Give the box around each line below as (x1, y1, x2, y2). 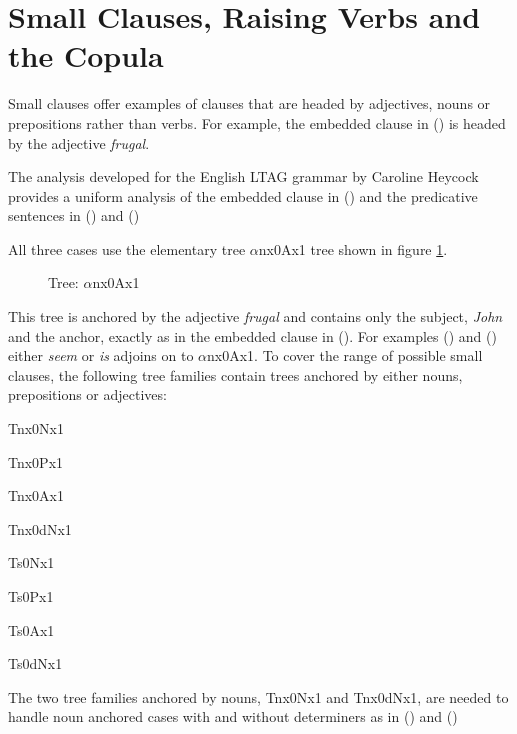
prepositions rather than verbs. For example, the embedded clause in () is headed (8, 112, 506, 133)
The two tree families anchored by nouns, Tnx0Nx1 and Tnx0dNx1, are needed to (8, 686, 509, 707)
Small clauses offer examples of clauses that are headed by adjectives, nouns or (8, 93, 491, 114)
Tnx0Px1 (8, 451, 64, 472)
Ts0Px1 (8, 586, 54, 606)
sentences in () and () (8, 205, 140, 226)
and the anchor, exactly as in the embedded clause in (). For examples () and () (8, 325, 497, 346)
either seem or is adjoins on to (8, 345, 194, 366)
